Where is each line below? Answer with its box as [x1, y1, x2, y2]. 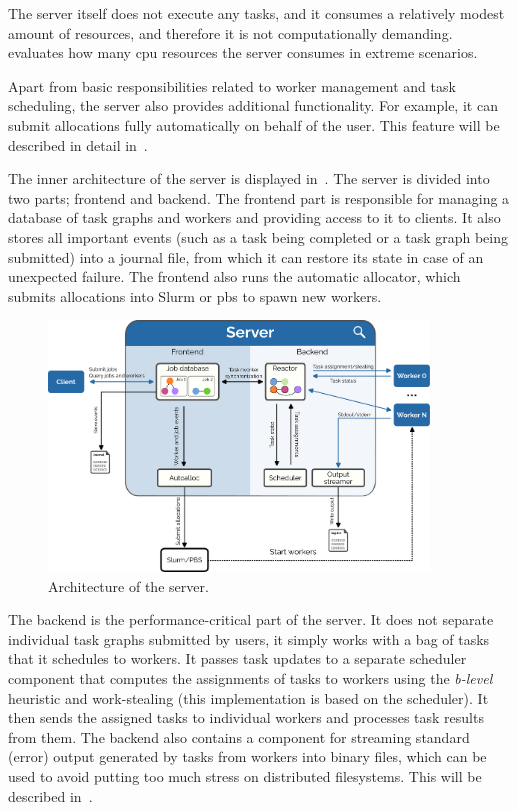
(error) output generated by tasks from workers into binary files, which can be [8, 746, 487, 767]
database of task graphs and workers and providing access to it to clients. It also [8, 207, 501, 228]
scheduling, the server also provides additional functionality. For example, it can [8, 95, 498, 116]
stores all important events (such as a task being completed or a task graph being [8, 226, 508, 247]
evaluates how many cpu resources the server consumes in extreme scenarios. [8, 42, 478, 63]
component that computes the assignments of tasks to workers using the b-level [8, 668, 493, 689]
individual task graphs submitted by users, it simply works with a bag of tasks [8, 628, 490, 649]
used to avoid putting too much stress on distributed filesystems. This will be [8, 766, 482, 787]
